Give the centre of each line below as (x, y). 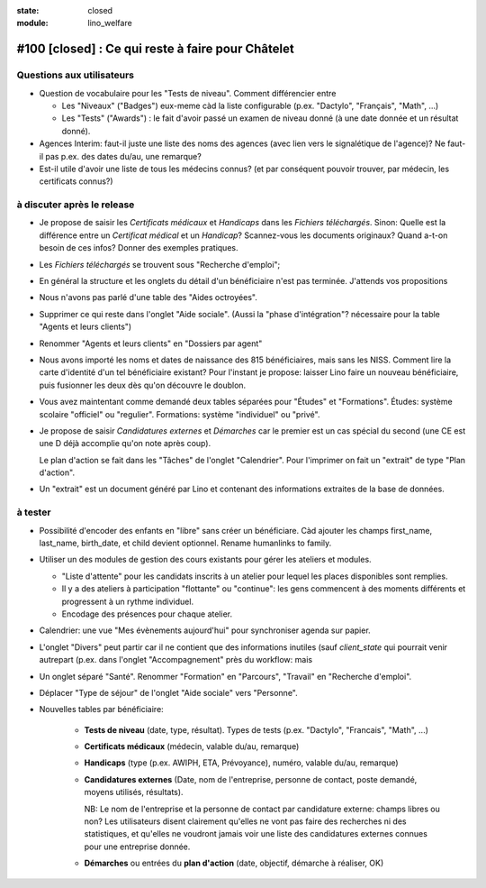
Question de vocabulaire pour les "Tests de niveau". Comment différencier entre (188, 93)
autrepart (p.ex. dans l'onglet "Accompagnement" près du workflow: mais (176, 660)
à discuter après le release (76, 205)
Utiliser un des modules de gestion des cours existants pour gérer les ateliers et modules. (206, 560)
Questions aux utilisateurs (76, 75)
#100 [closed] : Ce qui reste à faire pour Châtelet (155, 49)
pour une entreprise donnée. (137, 847)
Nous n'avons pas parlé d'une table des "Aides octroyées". (148, 298)
